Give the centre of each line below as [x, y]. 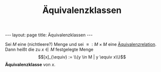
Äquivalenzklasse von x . [30, 65]
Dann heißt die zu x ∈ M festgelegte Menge [49, 50]
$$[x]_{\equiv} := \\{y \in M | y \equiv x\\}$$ [82, 57]
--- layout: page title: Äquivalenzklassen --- [49, 35]
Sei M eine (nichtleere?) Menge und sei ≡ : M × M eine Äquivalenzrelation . [81, 44]
